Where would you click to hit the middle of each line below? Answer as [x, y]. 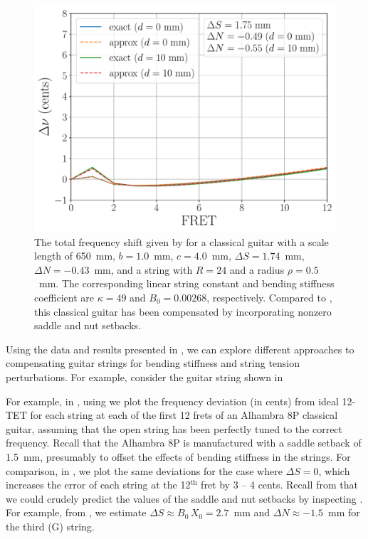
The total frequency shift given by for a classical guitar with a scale [182, 241]
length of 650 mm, [75, 256]
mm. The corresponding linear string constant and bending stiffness [186, 283]
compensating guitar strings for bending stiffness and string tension [153, 363]
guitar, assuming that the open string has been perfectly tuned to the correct [174, 428]
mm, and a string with [143, 269]
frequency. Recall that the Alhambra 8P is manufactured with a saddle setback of [184, 443]
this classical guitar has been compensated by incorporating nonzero [183, 311]
